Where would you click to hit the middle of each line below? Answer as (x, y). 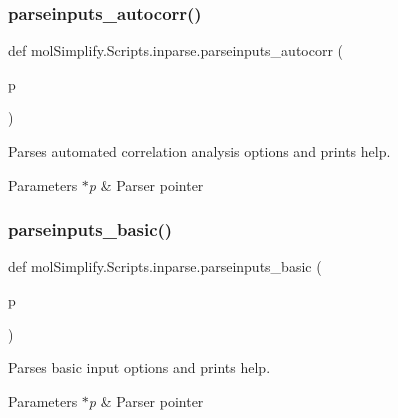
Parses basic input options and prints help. (139, 367)
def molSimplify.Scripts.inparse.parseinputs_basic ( (165, 266)
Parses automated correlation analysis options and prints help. (199, 151)
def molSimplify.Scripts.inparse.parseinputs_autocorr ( (176, 50)
